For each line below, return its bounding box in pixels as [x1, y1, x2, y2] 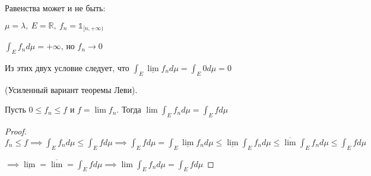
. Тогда [116, 103, 141, 116]
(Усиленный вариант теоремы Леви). [5, 83, 138, 95]
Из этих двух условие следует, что [5, 61, 129, 73]
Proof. [5, 125, 27, 137]
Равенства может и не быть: [5, 2, 106, 14]
